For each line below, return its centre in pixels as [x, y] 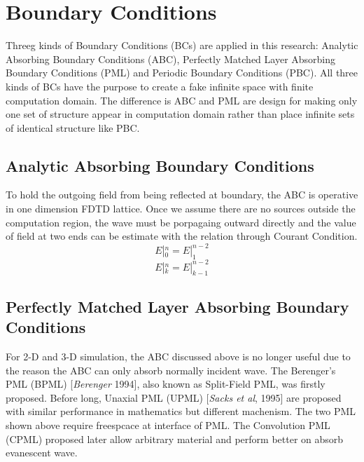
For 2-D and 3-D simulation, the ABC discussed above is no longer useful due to [178, 356]
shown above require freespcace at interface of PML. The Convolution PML [168, 425]
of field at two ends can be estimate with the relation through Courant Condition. [182, 236]
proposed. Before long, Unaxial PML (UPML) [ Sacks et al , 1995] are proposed [174, 397]
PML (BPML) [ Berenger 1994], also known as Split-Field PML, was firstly [166, 384]
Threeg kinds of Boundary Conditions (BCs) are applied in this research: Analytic [182, 45]
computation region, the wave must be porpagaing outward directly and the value [181, 222]
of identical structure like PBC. [73, 127]
